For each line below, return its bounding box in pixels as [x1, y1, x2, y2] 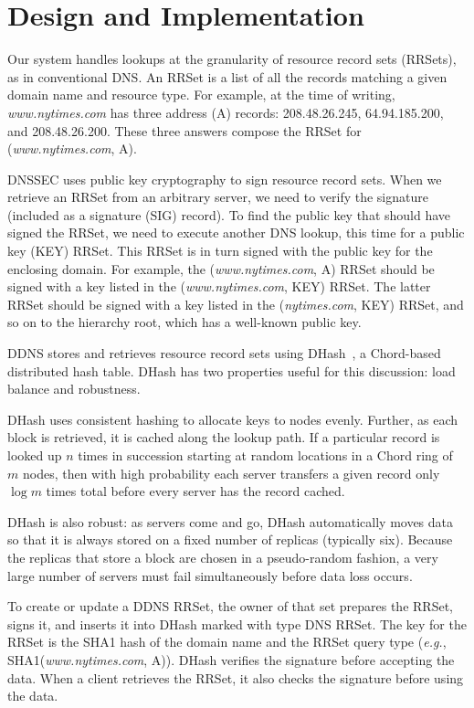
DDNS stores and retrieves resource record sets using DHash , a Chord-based [7, 343, 441, 363]
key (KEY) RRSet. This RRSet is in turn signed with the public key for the [7, 241, 433, 260]
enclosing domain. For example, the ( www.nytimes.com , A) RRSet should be [7, 259, 435, 278]
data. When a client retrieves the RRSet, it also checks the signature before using [7, 668, 464, 687]
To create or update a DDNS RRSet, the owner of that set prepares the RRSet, [7, 597, 453, 616]
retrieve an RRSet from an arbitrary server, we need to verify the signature [7, 187, 428, 206]
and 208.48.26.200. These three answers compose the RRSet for [7, 121, 362, 140]
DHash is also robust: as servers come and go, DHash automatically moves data [7, 512, 454, 531]
